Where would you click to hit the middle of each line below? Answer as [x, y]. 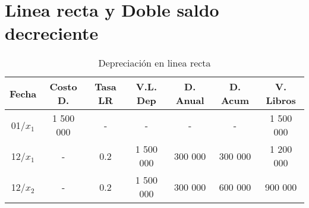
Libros [281, 100]
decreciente [52, 33]
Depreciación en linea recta [154, 63]
